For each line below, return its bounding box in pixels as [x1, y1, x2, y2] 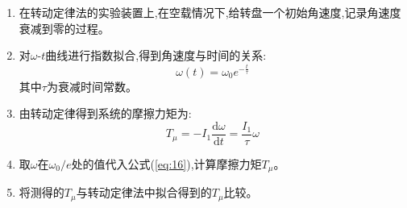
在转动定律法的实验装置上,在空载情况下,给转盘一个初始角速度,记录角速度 [19, 4, 401, 20]
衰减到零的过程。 [19, 19, 110, 36]
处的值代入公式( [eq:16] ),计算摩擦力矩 [71, 155, 262, 172]
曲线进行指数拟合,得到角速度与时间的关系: [45, 47, 267, 64]
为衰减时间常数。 [46, 77, 137, 94]
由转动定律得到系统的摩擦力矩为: [19, 105, 192, 122]
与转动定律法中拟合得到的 [76, 184, 212, 201]
